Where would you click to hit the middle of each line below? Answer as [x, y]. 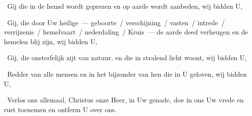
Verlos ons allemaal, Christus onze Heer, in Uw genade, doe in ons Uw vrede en [125, 100]
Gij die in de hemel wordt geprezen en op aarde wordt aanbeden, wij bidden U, [125, 6]
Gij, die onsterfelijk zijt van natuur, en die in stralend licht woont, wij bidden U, [127, 58]
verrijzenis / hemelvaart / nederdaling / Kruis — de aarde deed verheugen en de [126, 32]
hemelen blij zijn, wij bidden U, [51, 41]
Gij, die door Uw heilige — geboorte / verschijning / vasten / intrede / [116, 22]
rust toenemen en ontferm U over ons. [60, 109]
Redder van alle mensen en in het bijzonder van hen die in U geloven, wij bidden [127, 74]
